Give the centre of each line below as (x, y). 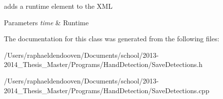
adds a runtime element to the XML (58, 6)
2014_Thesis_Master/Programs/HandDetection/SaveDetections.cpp (107, 90)
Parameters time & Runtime (46, 22)
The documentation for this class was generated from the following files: (112, 39)
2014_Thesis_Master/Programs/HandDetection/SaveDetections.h (103, 64)
